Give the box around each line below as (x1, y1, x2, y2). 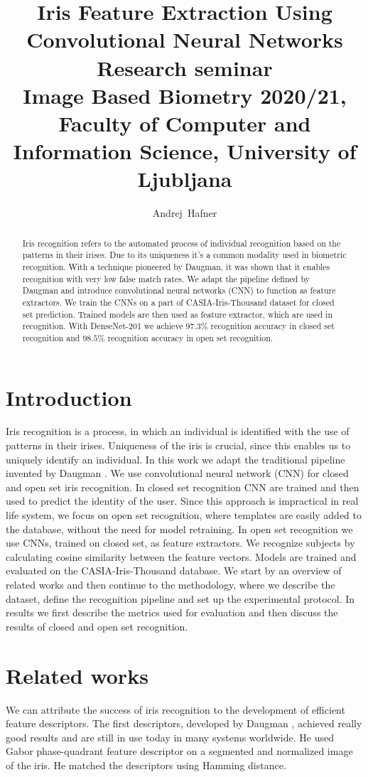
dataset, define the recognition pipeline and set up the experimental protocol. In (6, 591, 355, 606)
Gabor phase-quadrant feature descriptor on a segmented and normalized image (6, 744, 353, 759)
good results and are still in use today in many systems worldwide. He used (6, 729, 334, 744)
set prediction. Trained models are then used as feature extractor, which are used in (22, 308, 333, 320)
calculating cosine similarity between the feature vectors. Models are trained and (6, 549, 357, 564)
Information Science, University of (13, 136, 357, 166)
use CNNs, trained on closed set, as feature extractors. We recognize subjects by (6, 535, 355, 550)
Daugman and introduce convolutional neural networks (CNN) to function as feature (22, 284, 336, 296)
